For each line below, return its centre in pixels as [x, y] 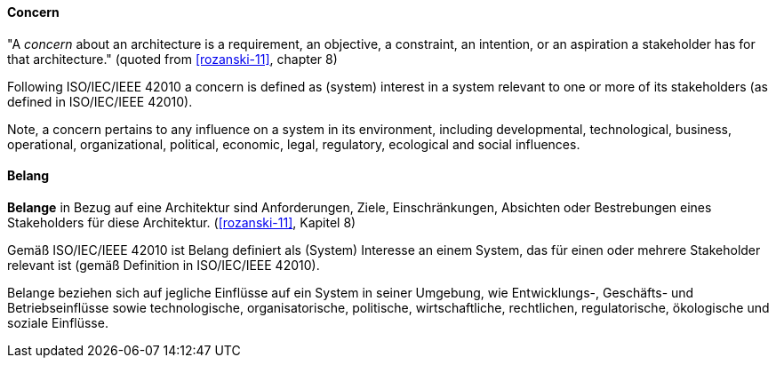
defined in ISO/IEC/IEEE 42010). [100, 101]
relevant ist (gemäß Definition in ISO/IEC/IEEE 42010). [164, 265]
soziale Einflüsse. [58, 322]
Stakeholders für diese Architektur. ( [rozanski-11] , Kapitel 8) [182, 222]
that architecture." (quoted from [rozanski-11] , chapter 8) [172, 59]
